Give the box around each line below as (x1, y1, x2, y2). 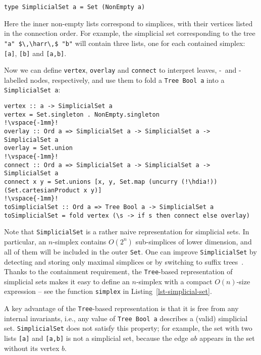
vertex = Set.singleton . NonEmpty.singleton (4, 111, 160, 118)
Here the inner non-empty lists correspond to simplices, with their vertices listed (4, 18, 253, 28)
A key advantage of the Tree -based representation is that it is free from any (4, 303, 239, 314)
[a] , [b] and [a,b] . (4, 47, 67, 58)
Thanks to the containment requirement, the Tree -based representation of (4, 266, 233, 277)
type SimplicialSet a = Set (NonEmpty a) (4, 4, 145, 11)
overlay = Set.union (4, 144, 73, 152)
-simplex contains (53, 236, 107, 246)
